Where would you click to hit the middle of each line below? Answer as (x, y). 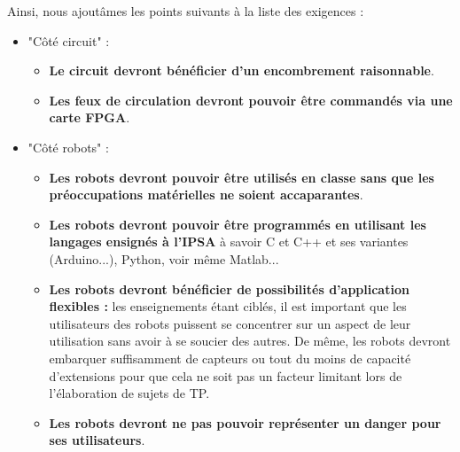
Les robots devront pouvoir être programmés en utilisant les (238, 224)
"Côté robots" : (68, 147)
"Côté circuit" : (69, 40)
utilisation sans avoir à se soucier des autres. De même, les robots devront (250, 341)
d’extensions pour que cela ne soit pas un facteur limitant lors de (226, 375)
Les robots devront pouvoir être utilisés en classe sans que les (242, 177)
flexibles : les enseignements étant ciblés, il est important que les (228, 306)
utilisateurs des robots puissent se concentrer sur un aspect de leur (230, 323)
